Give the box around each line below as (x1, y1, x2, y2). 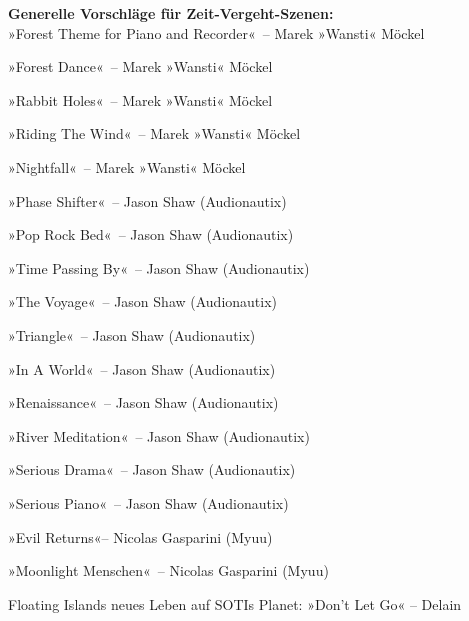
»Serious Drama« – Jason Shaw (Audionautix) (8, 459, 296, 480)
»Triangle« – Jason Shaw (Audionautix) (8, 324, 256, 345)
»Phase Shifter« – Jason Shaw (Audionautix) (8, 190, 287, 211)
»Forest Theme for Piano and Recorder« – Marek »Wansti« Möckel (8, 22, 425, 43)
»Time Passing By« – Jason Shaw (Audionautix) (8, 257, 310, 278)
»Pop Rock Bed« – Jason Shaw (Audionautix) (8, 224, 294, 245)
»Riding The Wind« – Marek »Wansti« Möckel (8, 123, 301, 144)
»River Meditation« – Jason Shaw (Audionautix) (8, 425, 310, 446)
